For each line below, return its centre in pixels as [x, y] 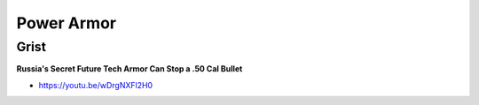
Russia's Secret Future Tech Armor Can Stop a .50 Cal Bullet [130, 69]
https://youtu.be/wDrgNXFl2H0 [96, 85]
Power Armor [67, 23]
